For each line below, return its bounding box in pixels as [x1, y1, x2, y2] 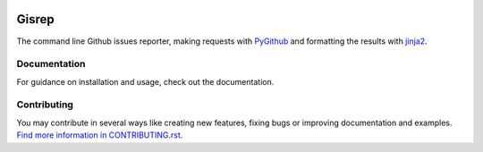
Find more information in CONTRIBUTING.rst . [16, 130, 183, 140]
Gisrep [16, 12, 55, 27]
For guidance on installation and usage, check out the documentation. [16, 76, 275, 87]
